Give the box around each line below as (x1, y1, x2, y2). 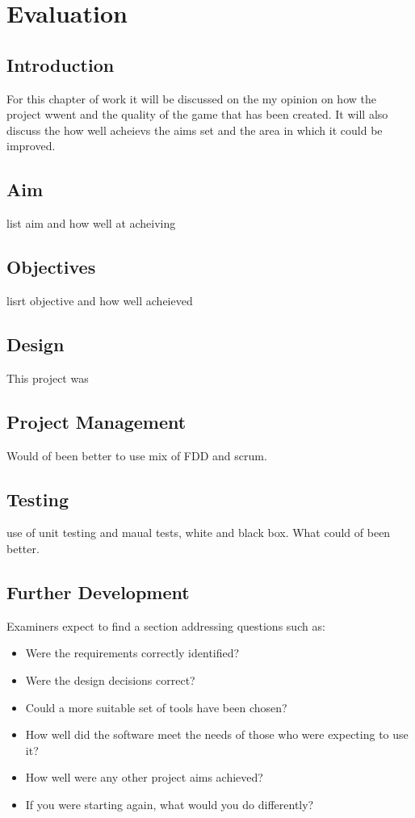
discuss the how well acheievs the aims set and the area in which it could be (6, 121, 383, 138)
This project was (6, 369, 89, 386)
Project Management (6, 409, 187, 434)
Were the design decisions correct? (25, 671, 195, 688)
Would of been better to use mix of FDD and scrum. (6, 447, 267, 464)
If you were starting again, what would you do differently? (25, 795, 314, 812)
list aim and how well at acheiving (6, 215, 176, 232)
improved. (6, 137, 56, 154)
